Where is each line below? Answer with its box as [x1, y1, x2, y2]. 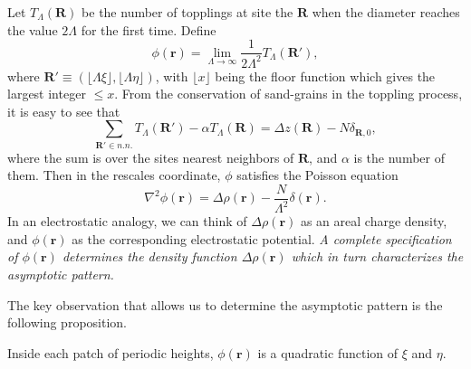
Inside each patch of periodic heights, [7, 343, 214, 362]
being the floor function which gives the [215, 66, 436, 85]
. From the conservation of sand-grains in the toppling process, [114, 84, 463, 103]
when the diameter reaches [312, 3, 460, 21]
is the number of [353, 147, 445, 166]
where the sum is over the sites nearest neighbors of [7, 147, 294, 166]
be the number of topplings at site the [82, 3, 293, 21]
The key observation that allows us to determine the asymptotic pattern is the [7, 295, 443, 314]
